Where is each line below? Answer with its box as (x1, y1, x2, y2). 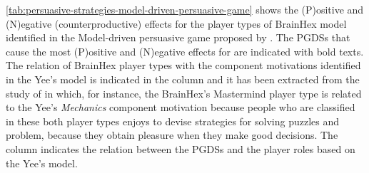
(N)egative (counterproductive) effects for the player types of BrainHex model (6, 16, 347, 31)
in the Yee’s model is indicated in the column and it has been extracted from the (6, 71, 360, 86)
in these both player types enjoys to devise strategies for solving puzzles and (6, 113, 339, 128)
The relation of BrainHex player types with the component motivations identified (6, 58, 361, 73)
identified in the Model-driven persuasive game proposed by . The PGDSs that (6, 30, 350, 45)
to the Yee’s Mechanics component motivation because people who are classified (6, 100, 355, 115)
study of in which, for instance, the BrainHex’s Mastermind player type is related (6, 85, 362, 100)
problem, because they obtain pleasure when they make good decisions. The (6, 127, 338, 142)
